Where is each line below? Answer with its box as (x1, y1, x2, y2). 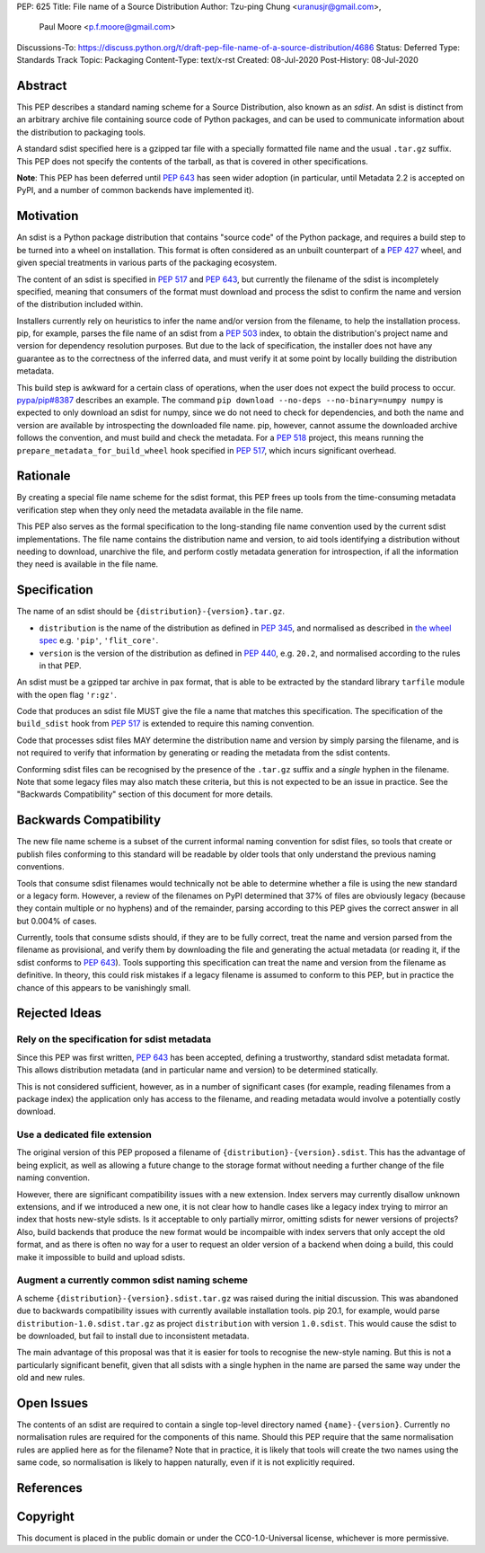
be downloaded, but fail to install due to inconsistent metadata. (16, 1330, 250, 1341)
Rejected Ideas (16, 1006, 102, 1021)
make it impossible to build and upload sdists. (16, 1251, 186, 1262)
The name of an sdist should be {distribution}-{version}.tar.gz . (16, 606, 286, 617)
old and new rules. (16, 1372, 85, 1383)
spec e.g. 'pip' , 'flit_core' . (39, 635, 159, 646)
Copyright (16, 1509, 75, 1524)
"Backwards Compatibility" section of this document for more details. (16, 789, 274, 799)
